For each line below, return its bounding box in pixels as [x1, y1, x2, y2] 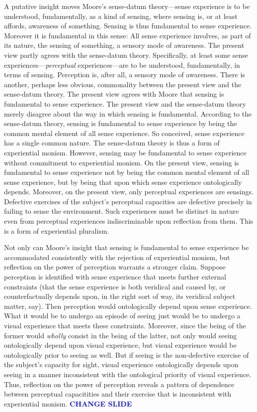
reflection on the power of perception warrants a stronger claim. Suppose [4, 262, 226, 272]
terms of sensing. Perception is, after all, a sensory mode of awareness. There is [4, 69, 245, 80]
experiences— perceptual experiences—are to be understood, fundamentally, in [4, 59, 240, 70]
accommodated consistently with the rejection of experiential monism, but [4, 252, 230, 262]
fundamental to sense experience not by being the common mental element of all [4, 167, 250, 177]
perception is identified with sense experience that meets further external [4, 272, 226, 282]
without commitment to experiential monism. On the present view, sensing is [4, 157, 239, 167]
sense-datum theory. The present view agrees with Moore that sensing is [4, 89, 224, 99]
